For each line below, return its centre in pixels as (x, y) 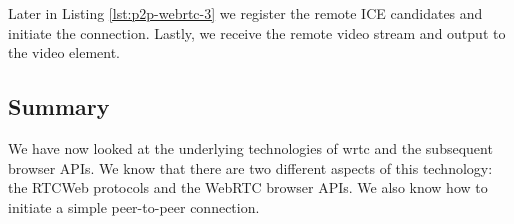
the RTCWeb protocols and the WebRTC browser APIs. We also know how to (248, 187)
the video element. (64, 52)
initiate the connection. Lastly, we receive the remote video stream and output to (257, 32)
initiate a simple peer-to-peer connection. (134, 206)
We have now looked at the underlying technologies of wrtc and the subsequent (250, 147)
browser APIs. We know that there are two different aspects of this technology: (250, 167)
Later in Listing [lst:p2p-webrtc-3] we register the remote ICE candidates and (245, 13)
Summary (59, 106)
